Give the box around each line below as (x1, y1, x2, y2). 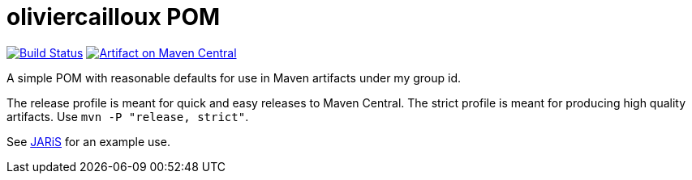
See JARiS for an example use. (6, 134, 170, 149)
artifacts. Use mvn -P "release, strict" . (6, 109, 249, 123)
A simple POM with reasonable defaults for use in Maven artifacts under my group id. (6, 70, 462, 85)
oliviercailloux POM (6, 3, 221, 31)
